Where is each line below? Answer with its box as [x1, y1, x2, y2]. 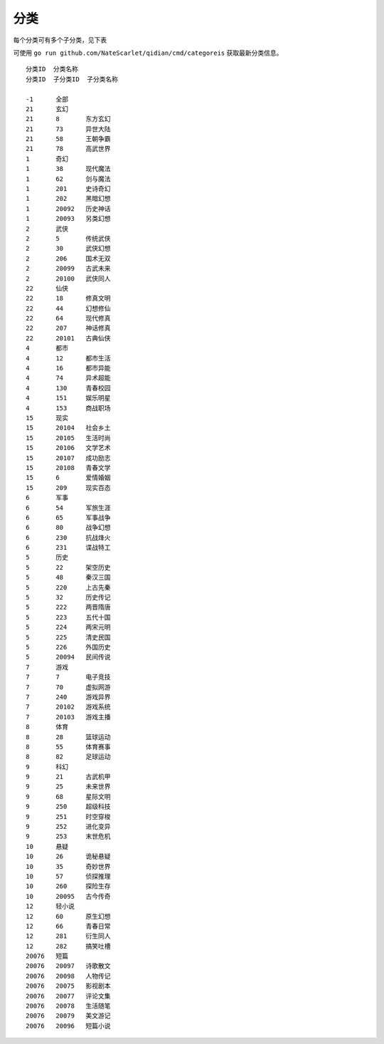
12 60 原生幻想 [26, 912, 111, 920]
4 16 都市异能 [26, 364, 111, 372]
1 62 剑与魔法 [26, 174, 111, 183]
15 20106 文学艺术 [26, 444, 111, 452]
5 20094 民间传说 [26, 653, 111, 662]
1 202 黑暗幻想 [26, 194, 111, 203]
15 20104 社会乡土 [26, 424, 111, 432]
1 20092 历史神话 [26, 204, 111, 213]
